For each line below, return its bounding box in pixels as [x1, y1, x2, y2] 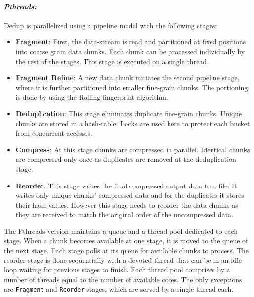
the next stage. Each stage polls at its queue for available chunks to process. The [4, 245, 249, 256]
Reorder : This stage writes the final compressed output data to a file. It [15, 180, 237, 190]
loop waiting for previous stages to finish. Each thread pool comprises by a [4, 264, 230, 275]
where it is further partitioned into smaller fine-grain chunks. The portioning [15, 82, 248, 92]
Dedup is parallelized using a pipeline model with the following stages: [4, 20, 217, 30]
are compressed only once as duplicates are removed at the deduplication [15, 154, 236, 164]
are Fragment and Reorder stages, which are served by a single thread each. [4, 284, 234, 294]
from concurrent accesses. [15, 128, 92, 138]
